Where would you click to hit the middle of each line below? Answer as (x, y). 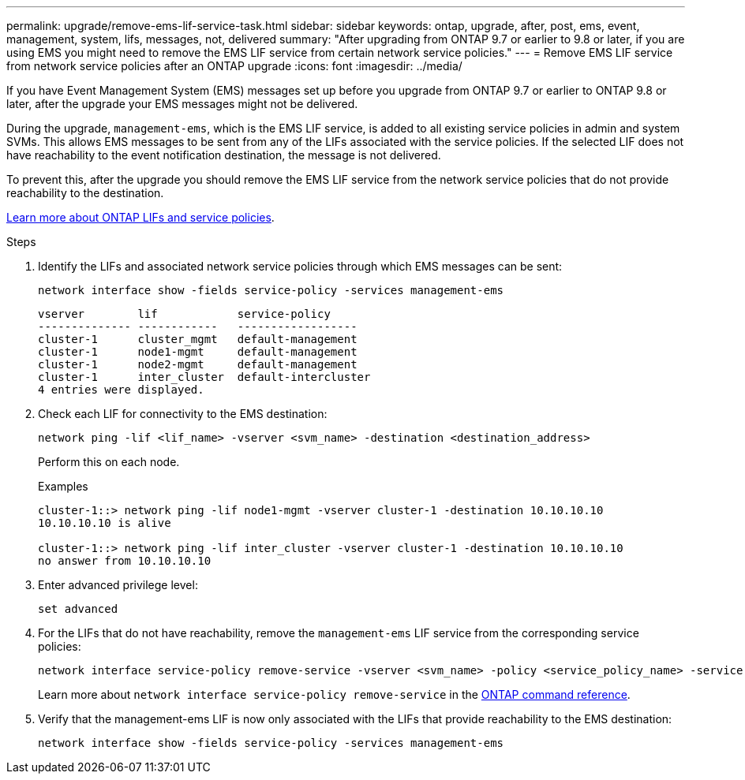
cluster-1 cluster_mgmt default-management (198, 339)
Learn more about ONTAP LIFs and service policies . (140, 217)
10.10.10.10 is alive (105, 523)
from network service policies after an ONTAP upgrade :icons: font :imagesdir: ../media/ (234, 66)
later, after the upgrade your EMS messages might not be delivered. (182, 104)
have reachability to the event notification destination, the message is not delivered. (224, 155)
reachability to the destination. (85, 193)
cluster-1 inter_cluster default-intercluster (204, 377)
